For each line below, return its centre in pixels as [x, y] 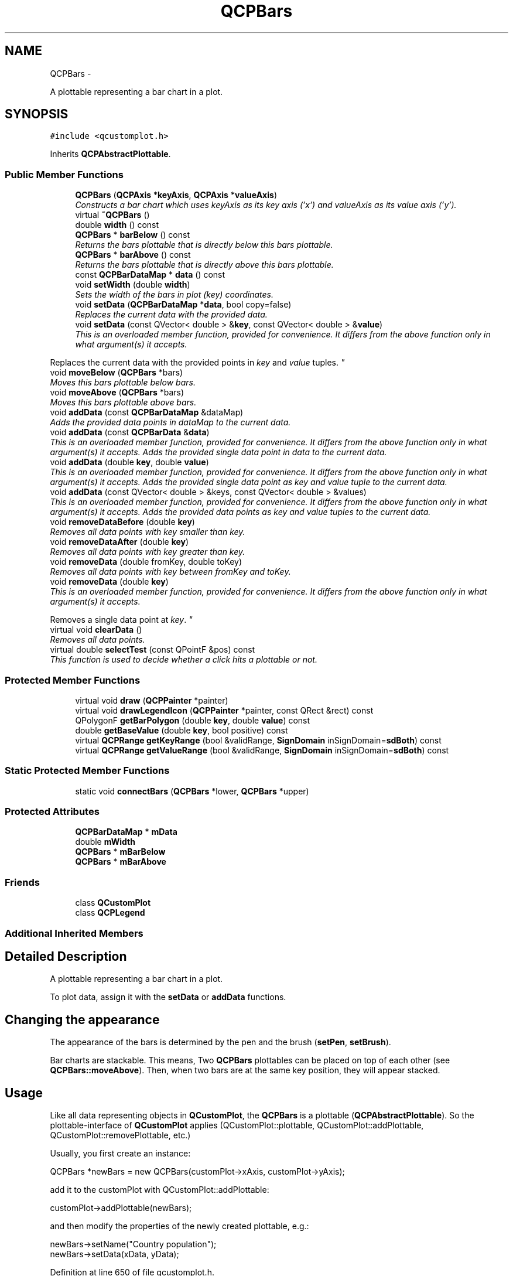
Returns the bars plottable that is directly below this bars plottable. [204, 245]
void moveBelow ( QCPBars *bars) [117, 373]
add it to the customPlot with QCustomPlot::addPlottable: [160, 1190]
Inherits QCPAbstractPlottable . [110, 154]
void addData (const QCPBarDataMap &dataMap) [147, 412]
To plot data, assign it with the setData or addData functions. [168, 997]
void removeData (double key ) [109, 582]
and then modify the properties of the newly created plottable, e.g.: [179, 1226]
